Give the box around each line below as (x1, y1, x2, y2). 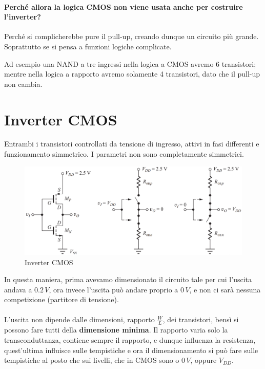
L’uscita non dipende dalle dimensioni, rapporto (4, 314, 155, 325)
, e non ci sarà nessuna (189, 284, 261, 294)
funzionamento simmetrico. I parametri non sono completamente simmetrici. (4, 149, 244, 159)
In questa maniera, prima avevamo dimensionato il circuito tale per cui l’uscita (4, 274, 252, 285)
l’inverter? (4, 11, 41, 22)
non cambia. (4, 78, 43, 89)
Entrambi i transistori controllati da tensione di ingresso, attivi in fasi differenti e (4, 138, 259, 149)
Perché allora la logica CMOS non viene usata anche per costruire (4, 1, 243, 12)
